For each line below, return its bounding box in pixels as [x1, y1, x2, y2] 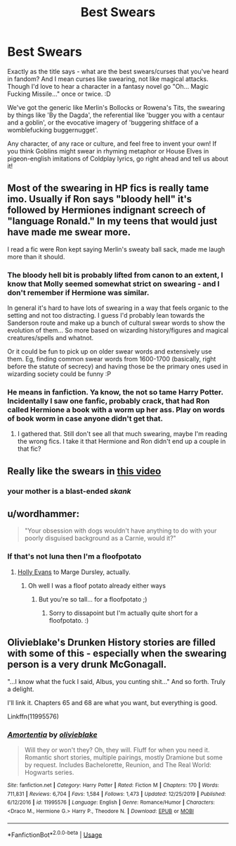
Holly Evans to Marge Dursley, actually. [17, 568, 131, 576]
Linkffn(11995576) [7, 712, 60, 721]
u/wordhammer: [7, 508, 79, 520]
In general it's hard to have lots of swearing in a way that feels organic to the [7, 304, 229, 312]
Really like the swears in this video [7, 465, 162, 477]
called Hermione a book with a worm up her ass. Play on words [7, 404, 225, 414]
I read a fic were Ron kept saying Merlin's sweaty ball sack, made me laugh [7, 244, 225, 254]
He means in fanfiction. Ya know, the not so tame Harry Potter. [7, 387, 223, 397]
